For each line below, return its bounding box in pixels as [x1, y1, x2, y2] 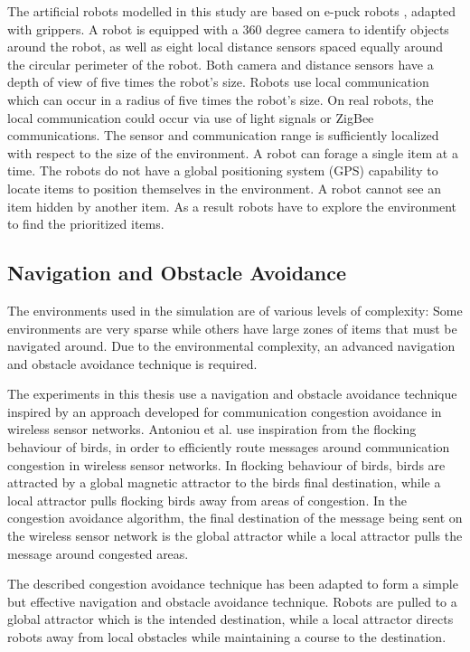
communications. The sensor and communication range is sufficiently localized [7, 126, 439, 145]
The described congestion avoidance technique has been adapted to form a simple [7, 574, 458, 593]
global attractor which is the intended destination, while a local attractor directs [7, 609, 454, 628]
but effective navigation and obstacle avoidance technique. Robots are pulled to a [7, 591, 457, 610]
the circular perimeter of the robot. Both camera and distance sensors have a [7, 54, 434, 73]
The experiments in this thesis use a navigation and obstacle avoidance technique [7, 384, 457, 403]
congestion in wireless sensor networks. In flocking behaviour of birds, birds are [7, 455, 446, 474]
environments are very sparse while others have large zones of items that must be [7, 318, 457, 337]
